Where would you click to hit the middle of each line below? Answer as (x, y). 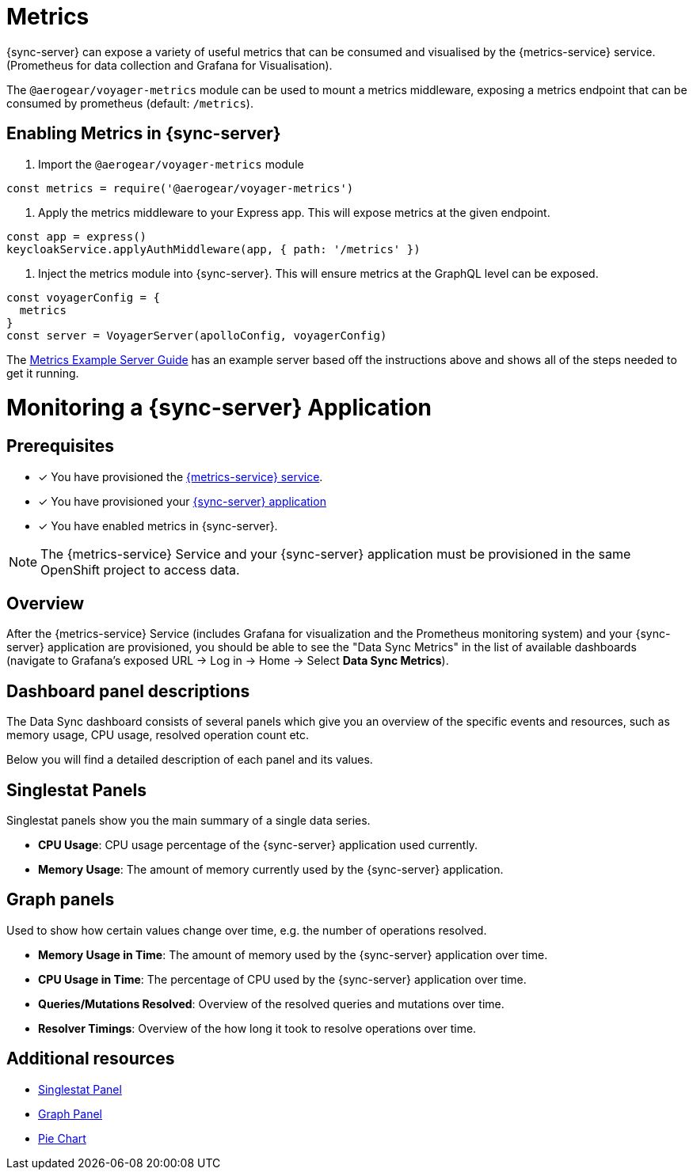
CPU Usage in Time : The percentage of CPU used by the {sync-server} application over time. (282, 979)
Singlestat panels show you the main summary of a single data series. (188, 821)
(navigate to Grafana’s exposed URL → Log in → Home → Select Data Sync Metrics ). (228, 661)
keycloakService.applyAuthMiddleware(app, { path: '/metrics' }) (213, 249)
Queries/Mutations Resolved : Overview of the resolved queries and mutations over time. (271, 1003)
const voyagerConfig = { (83, 297)
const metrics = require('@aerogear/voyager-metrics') (180, 188)
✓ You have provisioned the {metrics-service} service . (181, 476)
